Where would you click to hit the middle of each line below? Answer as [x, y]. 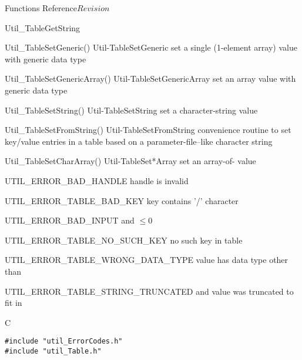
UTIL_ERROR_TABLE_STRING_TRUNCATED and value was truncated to [149, 291]
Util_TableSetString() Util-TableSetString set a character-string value [131, 110]
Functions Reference [41, 8]
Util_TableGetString [43, 27]
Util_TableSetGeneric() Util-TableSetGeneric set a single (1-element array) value [151, 47]
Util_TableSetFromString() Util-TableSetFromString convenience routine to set [148, 130]
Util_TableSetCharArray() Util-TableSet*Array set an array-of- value [130, 161]
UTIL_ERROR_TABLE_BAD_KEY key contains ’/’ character [122, 200]
